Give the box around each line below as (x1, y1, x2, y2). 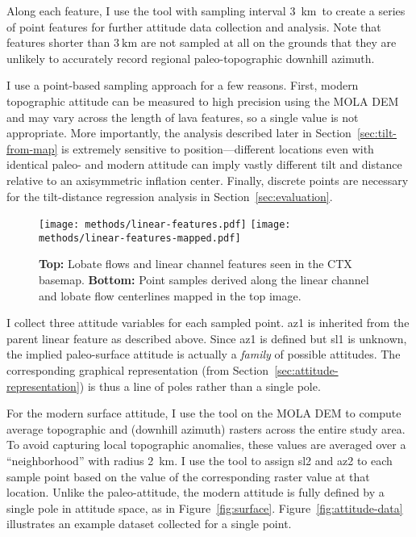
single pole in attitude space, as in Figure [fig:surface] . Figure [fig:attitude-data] (6, 499, 403, 516)
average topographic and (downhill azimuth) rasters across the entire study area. (6, 420, 406, 437)
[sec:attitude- (274, 362, 339, 378)
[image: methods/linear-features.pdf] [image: (39, 219, 291, 231)
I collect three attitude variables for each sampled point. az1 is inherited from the (6, 314, 410, 331)
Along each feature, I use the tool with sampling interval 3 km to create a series (6, 2, 406, 19)
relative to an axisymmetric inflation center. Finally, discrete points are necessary (6, 171, 409, 188)
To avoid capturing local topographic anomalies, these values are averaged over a (6, 436, 406, 453)
